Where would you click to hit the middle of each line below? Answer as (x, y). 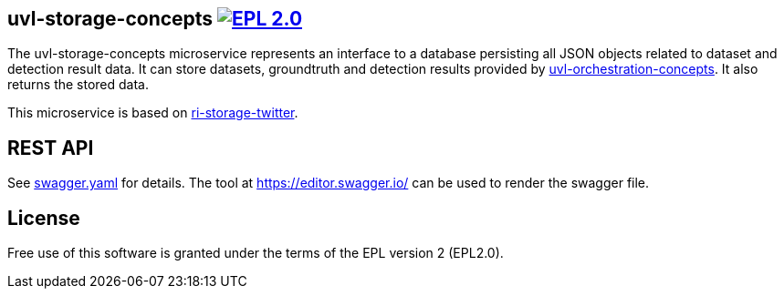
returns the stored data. (78, 85)
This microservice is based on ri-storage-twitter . (153, 113)
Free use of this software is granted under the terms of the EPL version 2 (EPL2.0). (256, 253)
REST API (51, 148)
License (44, 218)
